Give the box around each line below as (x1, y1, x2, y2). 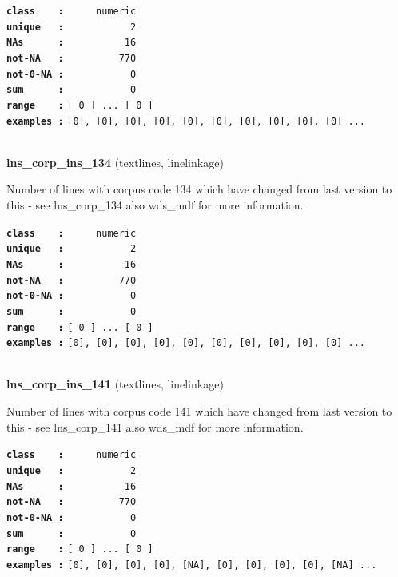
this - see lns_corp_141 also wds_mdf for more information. (6, 418, 304, 435)
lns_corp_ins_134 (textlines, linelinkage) (6, 153, 224, 170)
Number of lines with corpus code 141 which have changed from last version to (6, 403, 392, 420)
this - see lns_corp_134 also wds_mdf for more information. (6, 197, 304, 213)
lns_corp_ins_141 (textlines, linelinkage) (6, 376, 224, 392)
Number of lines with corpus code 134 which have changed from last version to (6, 181, 392, 197)
